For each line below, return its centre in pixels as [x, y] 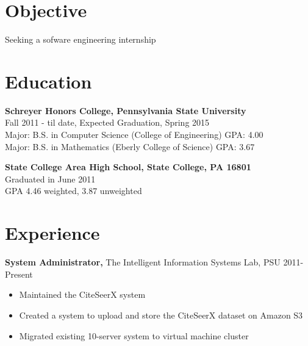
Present [19, 274]
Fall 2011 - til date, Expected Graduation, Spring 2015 [107, 122]
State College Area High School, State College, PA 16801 [128, 167]
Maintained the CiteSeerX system [82, 294]
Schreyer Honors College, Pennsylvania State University [126, 110]
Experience [52, 233]
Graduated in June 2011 [50, 178]
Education [48, 81]
